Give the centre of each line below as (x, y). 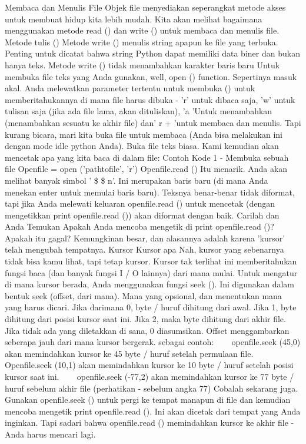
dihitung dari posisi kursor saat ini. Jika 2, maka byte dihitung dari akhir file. (145, 319)
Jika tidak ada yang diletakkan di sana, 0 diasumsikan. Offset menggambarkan (147, 330)
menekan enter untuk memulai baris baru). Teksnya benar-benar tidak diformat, (150, 192)
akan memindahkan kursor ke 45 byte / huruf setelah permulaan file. (129, 353)
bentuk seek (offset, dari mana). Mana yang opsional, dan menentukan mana (143, 295)
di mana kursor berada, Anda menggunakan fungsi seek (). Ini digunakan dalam (149, 284)
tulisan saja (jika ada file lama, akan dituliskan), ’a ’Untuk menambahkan (139, 111)
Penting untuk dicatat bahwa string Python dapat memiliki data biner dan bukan (152, 53)
